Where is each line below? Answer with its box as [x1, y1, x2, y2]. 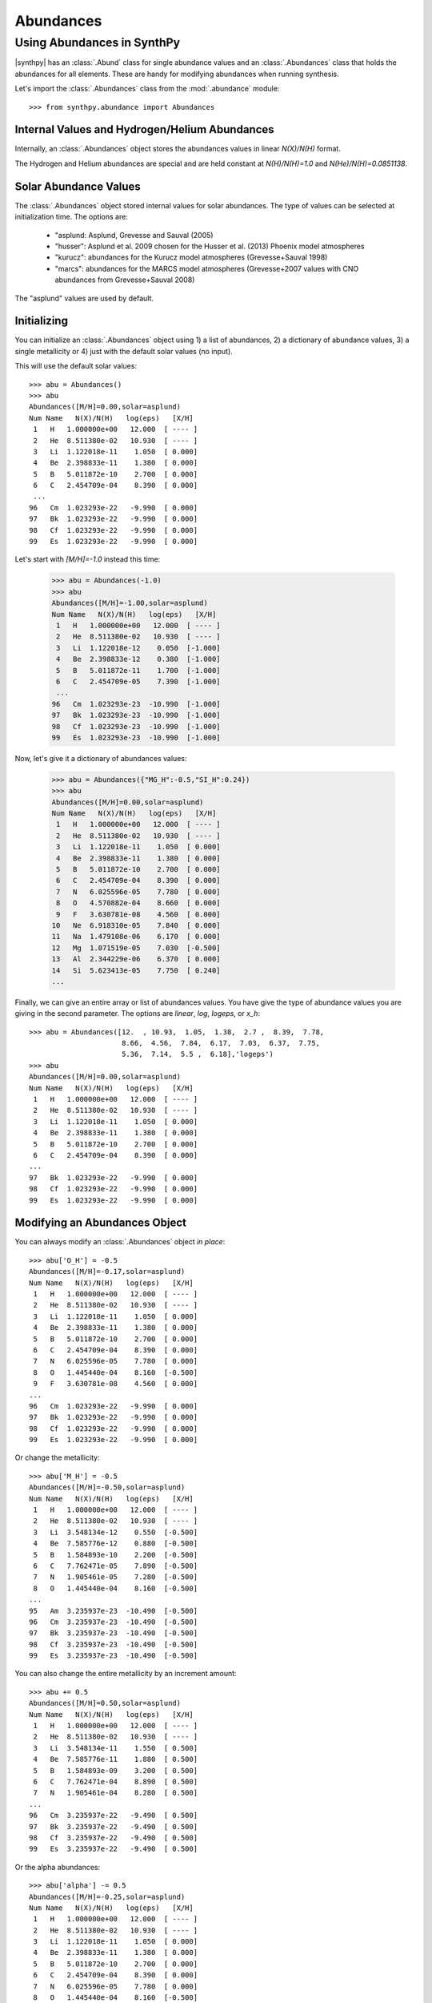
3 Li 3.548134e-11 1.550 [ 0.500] [33, 1743, 198, 1752]
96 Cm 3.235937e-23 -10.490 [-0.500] [29, 1617, 198, 1626]
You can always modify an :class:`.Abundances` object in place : [14, 1237, 226, 1247]
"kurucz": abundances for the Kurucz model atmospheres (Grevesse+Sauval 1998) [54, 252, 328, 262]
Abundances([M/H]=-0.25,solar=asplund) [29, 1892, 186, 1901]
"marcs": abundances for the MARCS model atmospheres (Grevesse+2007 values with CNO [54, 264, 359, 273]
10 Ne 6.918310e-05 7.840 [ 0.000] [51, 921, 221, 929]
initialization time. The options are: [14, 212, 128, 222]
